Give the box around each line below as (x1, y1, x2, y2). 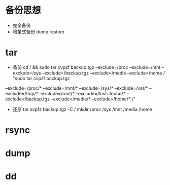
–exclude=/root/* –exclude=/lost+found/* (39, 90, 126, 96)
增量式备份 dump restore (12, 28, 64, 34)
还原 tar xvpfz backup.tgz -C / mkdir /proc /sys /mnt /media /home (12, 106, 152, 112)
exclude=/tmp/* (5, 90, 39, 96)
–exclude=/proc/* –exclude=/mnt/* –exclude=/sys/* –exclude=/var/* (5, 85, 148, 91)
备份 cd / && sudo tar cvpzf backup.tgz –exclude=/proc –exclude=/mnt (12, 64, 161, 70)
